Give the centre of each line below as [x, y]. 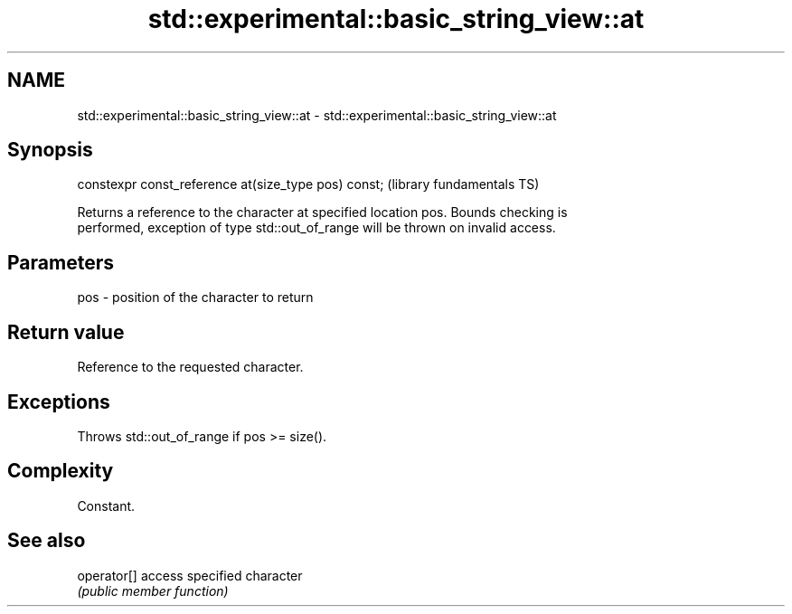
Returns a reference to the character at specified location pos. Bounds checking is [322, 213]
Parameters [61, 262]
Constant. [106, 505]
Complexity [61, 471]
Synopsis [50, 150]
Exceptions [59, 401]
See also [47, 541]
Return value [66, 332]
